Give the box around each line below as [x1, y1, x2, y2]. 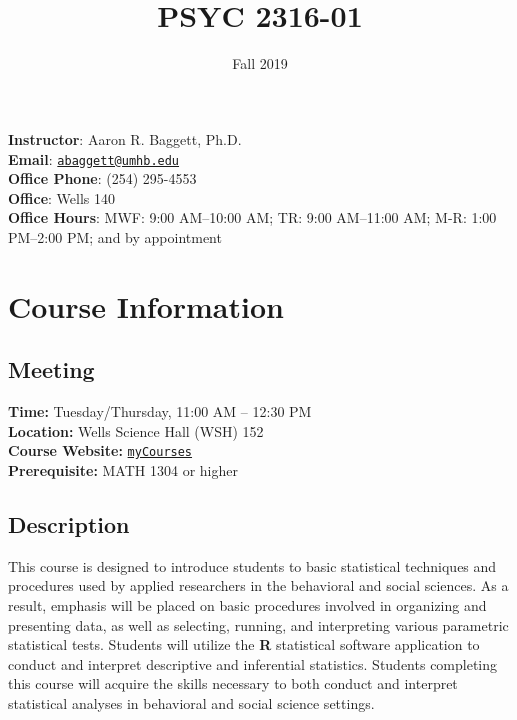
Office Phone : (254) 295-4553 [8, 168, 197, 189]
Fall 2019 [232, 53, 288, 74]
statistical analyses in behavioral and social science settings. [8, 692, 375, 713]
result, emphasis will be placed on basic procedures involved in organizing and [8, 594, 487, 615]
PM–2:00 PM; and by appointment [8, 226, 222, 247]
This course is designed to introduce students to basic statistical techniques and [8, 555, 497, 576]
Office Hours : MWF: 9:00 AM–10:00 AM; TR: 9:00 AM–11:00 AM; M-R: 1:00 [8, 207, 497, 228]
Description [8, 508, 130, 539]
